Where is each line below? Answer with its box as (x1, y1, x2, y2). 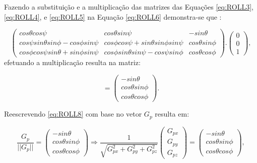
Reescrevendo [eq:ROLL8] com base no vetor (4, 108, 142, 119)
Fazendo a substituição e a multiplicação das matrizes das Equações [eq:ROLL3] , (4, 2, 253, 12)
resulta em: (155, 108, 189, 119)
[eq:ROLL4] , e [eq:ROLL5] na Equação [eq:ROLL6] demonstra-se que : (4, 11, 222, 22)
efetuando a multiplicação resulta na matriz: (4, 57, 141, 68)
